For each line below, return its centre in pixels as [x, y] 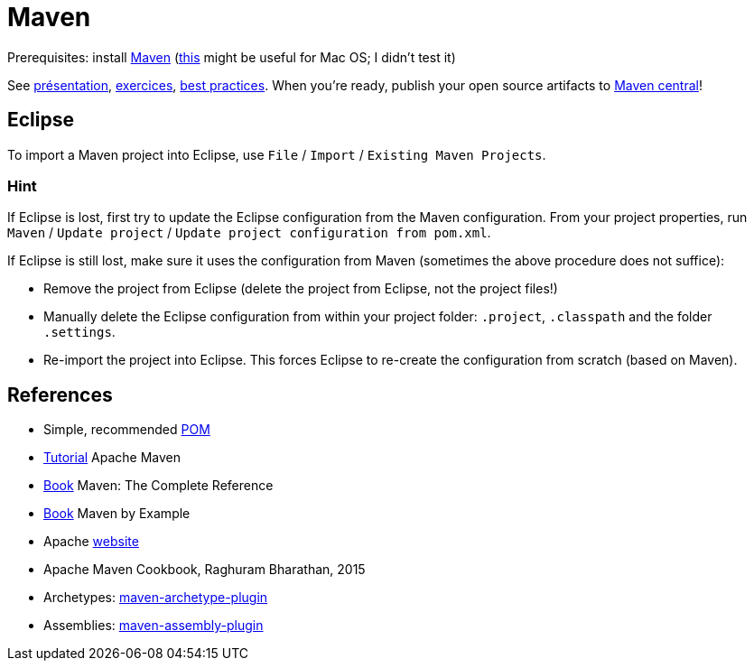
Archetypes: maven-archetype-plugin [156, 598]
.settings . [79, 332]
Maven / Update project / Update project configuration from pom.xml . [249, 233]
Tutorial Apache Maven [112, 458]
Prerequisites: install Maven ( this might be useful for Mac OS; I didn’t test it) [232, 57]
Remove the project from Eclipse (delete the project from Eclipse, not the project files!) [301, 289]
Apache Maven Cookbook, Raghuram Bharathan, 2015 [205, 570]
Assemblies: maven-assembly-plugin [154, 626]
